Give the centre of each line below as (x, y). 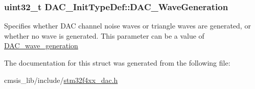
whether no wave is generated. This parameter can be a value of (104, 35)
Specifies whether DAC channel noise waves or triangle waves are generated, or (127, 26)
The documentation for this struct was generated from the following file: (117, 63)
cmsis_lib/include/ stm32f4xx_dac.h (61, 80)
